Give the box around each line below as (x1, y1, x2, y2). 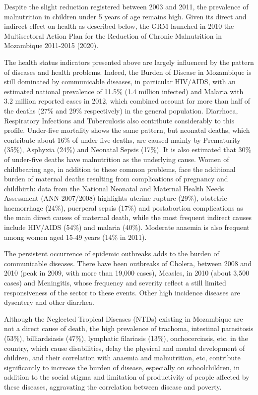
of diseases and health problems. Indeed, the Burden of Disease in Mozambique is (4, 66, 252, 77)
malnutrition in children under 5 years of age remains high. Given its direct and (4, 11, 247, 21)
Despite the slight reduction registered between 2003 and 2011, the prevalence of (4, 1, 249, 11)
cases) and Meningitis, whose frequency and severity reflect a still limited (4, 278, 226, 288)
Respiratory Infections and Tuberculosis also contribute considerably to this (4, 115, 235, 125)
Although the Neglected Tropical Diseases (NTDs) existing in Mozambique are (4, 313, 243, 324)
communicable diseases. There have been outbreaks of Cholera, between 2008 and (4, 258, 252, 268)
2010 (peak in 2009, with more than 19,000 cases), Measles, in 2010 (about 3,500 (4, 268, 250, 278)
